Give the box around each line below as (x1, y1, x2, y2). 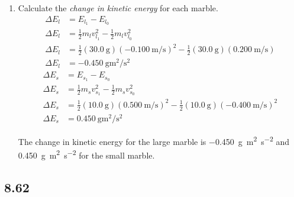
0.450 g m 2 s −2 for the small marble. (18, 147, 155, 161)
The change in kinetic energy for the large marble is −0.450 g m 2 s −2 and (18, 133, 289, 147)
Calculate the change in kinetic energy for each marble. (18, 2, 218, 14)
